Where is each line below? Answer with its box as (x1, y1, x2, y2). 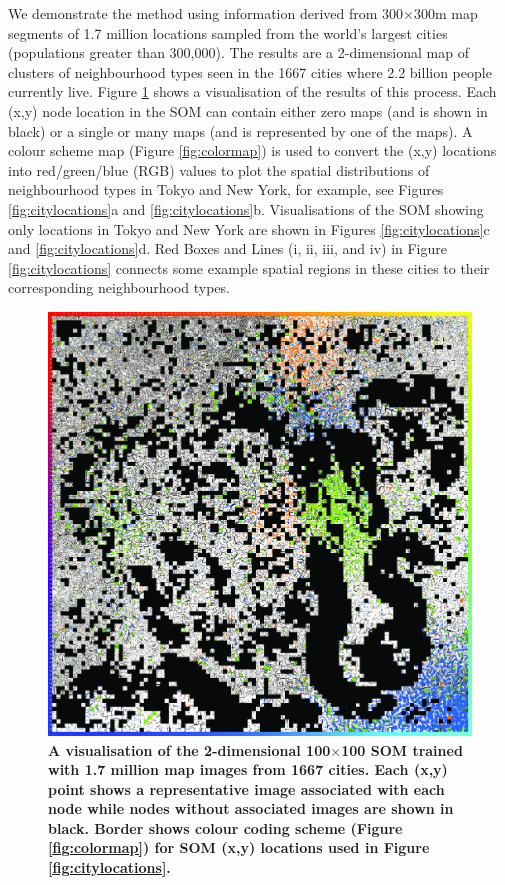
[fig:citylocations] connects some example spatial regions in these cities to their (8, 257, 490, 278)
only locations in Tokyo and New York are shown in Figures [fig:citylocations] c (8, 218, 490, 239)
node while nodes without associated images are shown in (48, 798, 454, 819)
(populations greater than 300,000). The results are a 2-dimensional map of (8, 42, 469, 63)
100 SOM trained (341, 739, 463, 760)
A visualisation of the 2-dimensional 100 (48, 739, 331, 760)
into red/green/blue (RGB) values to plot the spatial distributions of (8, 159, 430, 180)
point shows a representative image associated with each (48, 778, 445, 799)
